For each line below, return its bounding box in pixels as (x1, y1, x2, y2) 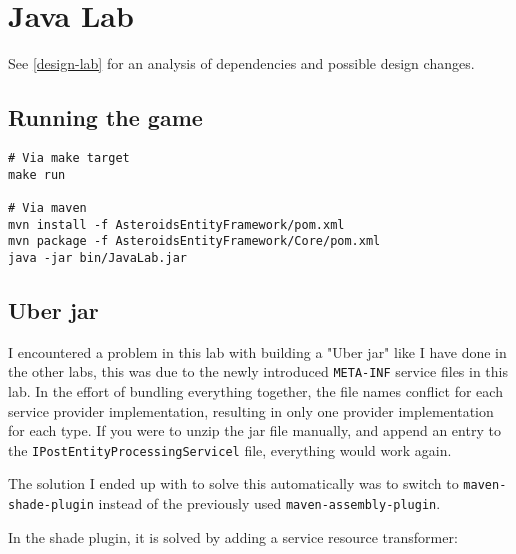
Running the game (8, 102, 203, 133)
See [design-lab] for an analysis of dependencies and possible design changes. (8, 53, 475, 74)
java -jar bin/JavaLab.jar (8, 250, 187, 265)
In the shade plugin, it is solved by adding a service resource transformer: (8, 526, 458, 547)
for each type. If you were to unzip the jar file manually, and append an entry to (8, 420, 501, 441)
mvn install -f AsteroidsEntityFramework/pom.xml (8, 217, 345, 232)
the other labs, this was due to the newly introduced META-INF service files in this (8, 361, 509, 382)
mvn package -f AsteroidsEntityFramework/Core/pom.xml (8, 234, 381, 249)
